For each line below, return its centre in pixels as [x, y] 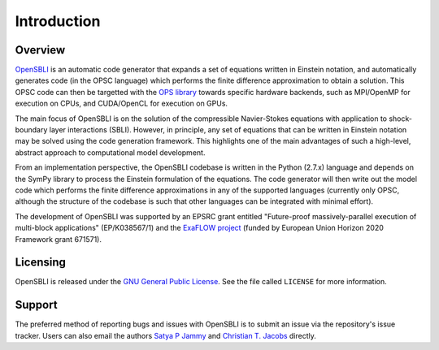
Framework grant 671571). [58, 239]
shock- [400, 119]
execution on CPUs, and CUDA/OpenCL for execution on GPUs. [121, 104]
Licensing [41, 263]
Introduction [58, 21]
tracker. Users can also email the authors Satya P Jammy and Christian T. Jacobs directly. [166, 335]
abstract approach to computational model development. [110, 152]
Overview [40, 50]
